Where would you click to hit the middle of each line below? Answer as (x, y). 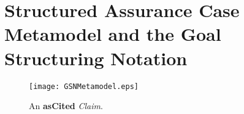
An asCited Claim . (66, 106)
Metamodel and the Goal (113, 34)
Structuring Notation (96, 58)
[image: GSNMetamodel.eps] (84, 86)
